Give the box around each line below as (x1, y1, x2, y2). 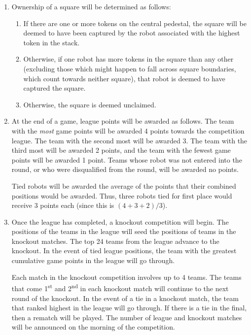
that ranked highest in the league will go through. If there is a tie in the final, (11, 302, 247, 313)
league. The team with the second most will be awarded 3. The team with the (11, 135, 248, 145)
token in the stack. (23, 37, 80, 47)
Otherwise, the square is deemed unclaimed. (23, 99, 156, 109)
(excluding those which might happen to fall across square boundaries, (23, 63, 236, 73)
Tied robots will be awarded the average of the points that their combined (11, 180, 236, 191)
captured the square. (23, 83, 86, 93)
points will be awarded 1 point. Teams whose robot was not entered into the (11, 154, 242, 165)
